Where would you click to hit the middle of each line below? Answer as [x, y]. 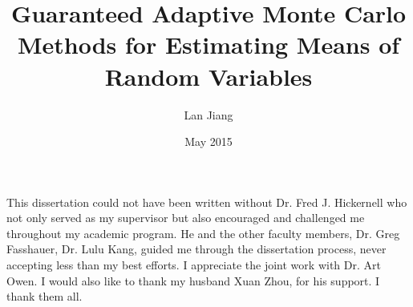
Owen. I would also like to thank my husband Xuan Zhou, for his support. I [193, 280]
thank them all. [45, 296]
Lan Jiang [209, 114]
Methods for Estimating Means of [209, 44]
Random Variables [209, 76]
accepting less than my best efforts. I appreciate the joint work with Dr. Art [194, 265]
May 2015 [209, 141]
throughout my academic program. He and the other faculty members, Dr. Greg [203, 233]
